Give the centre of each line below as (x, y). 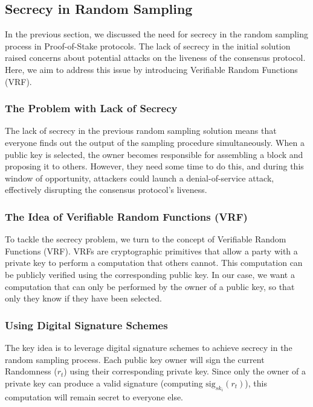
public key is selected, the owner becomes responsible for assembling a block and (154, 154)
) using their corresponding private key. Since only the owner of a (185, 371)
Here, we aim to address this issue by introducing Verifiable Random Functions (151, 69)
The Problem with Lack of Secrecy (91, 108)
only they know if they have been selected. (83, 298)
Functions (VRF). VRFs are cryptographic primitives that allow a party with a (151, 251)
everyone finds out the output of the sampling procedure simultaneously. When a (155, 142)
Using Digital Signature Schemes (86, 325)
